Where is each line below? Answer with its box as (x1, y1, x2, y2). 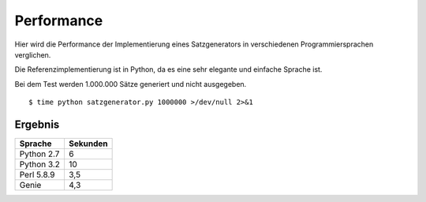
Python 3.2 (19, 159, 61, 170)
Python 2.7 (19, 148, 60, 159)
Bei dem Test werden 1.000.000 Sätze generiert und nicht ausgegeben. (14, 79, 247, 88)
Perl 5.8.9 (19, 170, 55, 181)
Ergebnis (14, 118, 60, 131)
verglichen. (14, 50, 51, 59)
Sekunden (68, 138, 108, 149)
